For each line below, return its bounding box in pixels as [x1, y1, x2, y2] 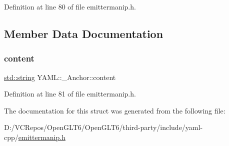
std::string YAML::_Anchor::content [4, 71, 116, 82]
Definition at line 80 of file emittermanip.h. [4, 1, 136, 11]
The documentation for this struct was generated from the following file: [4, 105, 225, 115]
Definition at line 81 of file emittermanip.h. [4, 88, 136, 99]
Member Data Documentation [4, 25, 163, 41]
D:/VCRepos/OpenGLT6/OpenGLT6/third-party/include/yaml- [4, 122, 203, 132]
